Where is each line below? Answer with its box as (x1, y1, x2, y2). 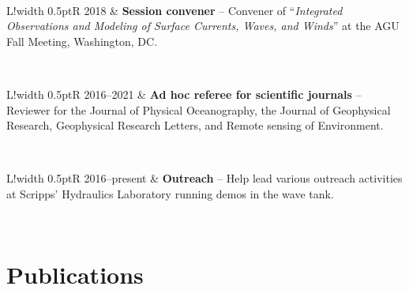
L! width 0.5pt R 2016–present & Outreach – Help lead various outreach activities (6, 170, 403, 186)
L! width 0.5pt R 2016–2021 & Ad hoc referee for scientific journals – (6, 85, 362, 102)
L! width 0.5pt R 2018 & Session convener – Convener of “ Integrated (6, 2, 343, 18)
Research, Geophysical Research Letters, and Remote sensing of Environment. (6, 117, 384, 134)
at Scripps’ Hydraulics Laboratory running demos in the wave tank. (6, 185, 334, 201)
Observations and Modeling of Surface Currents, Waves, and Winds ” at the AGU (6, 17, 400, 34)
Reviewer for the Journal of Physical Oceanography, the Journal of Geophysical (6, 101, 391, 118)
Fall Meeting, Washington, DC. (6, 32, 158, 49)
